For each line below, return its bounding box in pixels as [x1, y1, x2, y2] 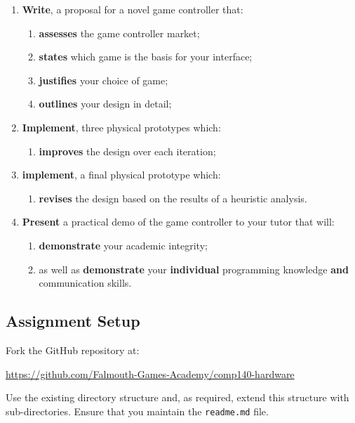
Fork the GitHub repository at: [6, 342, 140, 357]
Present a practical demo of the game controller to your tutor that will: [22, 214, 335, 229]
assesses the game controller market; [39, 25, 200, 40]
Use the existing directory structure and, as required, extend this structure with [6, 390, 349, 405]
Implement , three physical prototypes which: [22, 119, 221, 134]
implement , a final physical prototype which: [22, 167, 221, 182]
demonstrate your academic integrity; [39, 237, 208, 252]
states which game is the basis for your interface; [39, 49, 253, 64]
